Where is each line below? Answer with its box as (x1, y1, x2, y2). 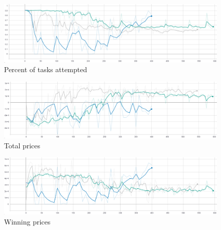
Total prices (4, 140, 41, 150)
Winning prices (4, 216, 51, 226)
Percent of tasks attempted (4, 64, 87, 75)
